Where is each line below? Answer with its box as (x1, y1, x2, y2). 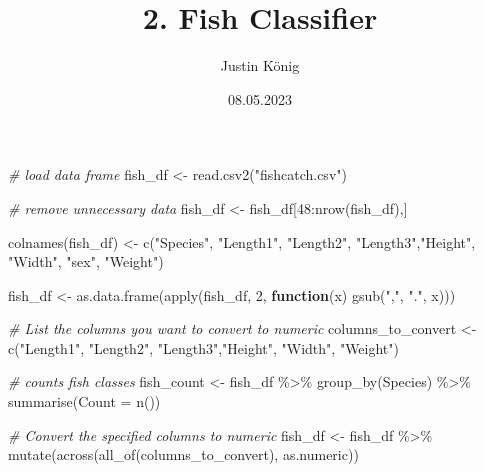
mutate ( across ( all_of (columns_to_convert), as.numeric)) (8, 444, 359, 465)
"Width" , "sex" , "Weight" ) (8, 251, 164, 272)
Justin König (220, 55, 300, 76)
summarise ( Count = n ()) (8, 391, 161, 412)
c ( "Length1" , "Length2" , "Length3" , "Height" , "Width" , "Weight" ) (8, 337, 399, 358)
